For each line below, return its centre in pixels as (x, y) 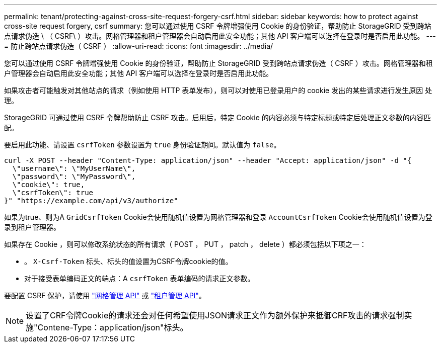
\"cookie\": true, (49, 185)
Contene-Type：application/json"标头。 (113, 327)
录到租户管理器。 (32, 227)
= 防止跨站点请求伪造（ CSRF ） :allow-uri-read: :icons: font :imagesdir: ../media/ (139, 46)
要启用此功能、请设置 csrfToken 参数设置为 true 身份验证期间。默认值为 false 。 (142, 145)
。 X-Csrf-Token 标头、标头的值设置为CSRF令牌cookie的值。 (128, 261)
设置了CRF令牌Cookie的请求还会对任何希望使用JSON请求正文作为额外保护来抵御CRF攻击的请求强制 (215, 315)
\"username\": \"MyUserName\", (74, 168)
